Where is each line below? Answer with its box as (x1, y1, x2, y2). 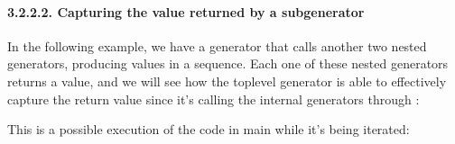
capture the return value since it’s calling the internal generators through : (7, 89, 420, 108)
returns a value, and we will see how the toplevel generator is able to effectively (7, 71, 447, 90)
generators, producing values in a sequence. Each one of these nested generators (7, 54, 449, 73)
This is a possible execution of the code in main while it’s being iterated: (7, 120, 410, 139)
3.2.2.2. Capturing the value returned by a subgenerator (7, 2, 365, 21)
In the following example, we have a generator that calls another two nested (7, 36, 427, 55)
